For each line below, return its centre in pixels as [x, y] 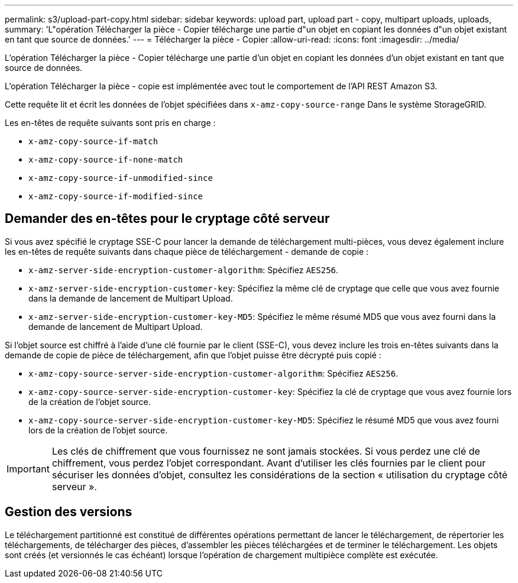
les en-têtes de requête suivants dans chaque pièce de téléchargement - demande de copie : [187, 251]
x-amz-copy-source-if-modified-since [116, 196]
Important [28, 469]
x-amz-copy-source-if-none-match [106, 160]
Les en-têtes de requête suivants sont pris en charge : [110, 123]
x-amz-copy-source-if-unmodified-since [121, 178]
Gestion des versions [69, 512]
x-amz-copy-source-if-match [93, 141]
